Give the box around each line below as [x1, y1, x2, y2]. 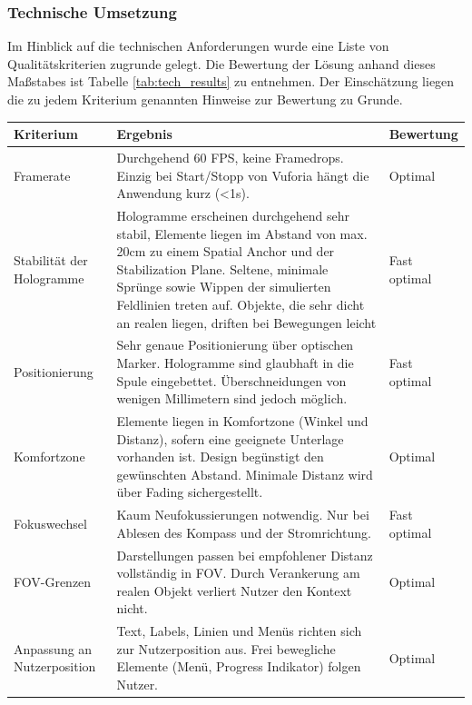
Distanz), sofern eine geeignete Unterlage [116, 429, 344, 448]
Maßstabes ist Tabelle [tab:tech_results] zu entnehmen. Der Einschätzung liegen [7, 72, 455, 91]
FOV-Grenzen [14, 572, 92, 591]
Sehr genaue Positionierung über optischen [116, 335, 354, 354]
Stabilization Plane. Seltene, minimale [116, 259, 329, 278]
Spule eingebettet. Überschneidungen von [116, 371, 347, 390]
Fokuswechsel [14, 514, 87, 533]
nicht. [116, 599, 148, 618]
